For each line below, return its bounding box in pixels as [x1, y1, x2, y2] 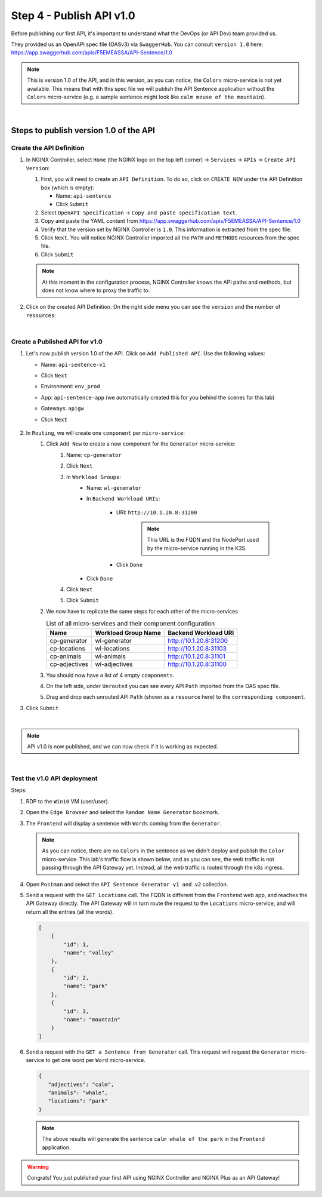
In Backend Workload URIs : [86, 495, 160, 502]
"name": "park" [63, 983, 109, 990]
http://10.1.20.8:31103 [168, 644, 227, 652]
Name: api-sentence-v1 [41, 361, 106, 368]
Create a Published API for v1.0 [11, 337, 103, 346]
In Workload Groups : [66, 473, 122, 480]
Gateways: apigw [41, 405, 85, 412]
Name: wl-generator [86, 484, 142, 491]
